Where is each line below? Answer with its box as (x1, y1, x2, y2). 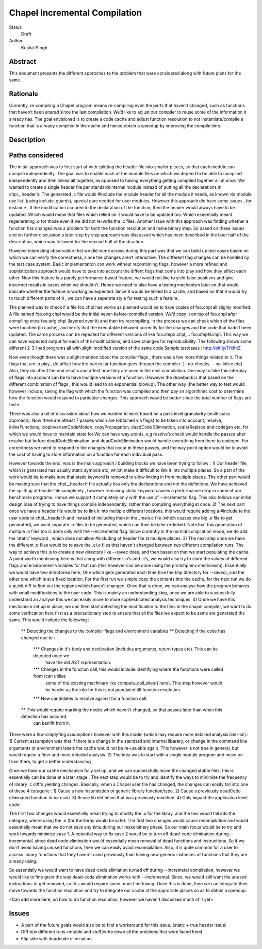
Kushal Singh (21, 44, 48, 51)
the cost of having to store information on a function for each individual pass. (9, 451, 164, 457)
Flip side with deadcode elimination (21, 935, 92, 941)
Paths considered (9, 151, 64, 159)
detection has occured (21, 714, 66, 719)
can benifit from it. (33, 720, 70, 726)
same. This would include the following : (9, 617, 90, 623)
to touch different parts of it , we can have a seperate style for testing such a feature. (9, 295, 179, 301)
